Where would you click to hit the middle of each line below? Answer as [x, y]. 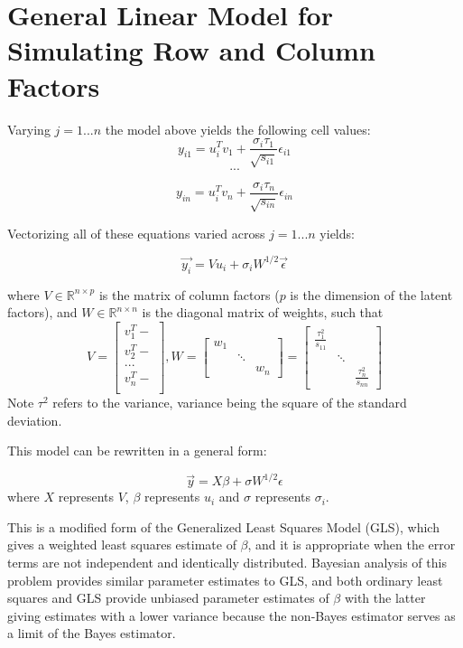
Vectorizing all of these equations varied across [136, 233]
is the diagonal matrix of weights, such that [263, 312]
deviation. [35, 420]
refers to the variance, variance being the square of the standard [230, 402]
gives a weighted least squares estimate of [122, 545]
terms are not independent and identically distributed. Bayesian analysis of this [227, 563]
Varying [29, 129]
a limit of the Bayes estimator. [92, 633]
